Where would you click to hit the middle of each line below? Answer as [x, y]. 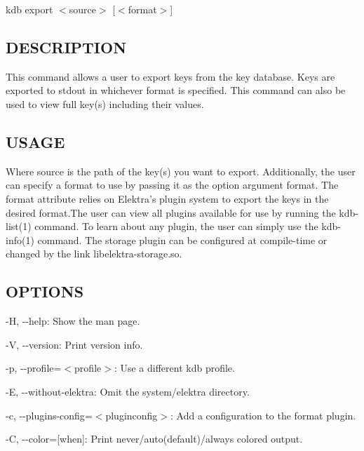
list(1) [19, 226]
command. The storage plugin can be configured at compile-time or [182, 240]
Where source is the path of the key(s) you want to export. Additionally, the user [181, 171]
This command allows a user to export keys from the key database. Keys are [170, 76]
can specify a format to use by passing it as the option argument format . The [172, 185]
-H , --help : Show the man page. [73, 321]
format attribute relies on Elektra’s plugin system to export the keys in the [167, 198]
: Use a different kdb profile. [174, 368]
